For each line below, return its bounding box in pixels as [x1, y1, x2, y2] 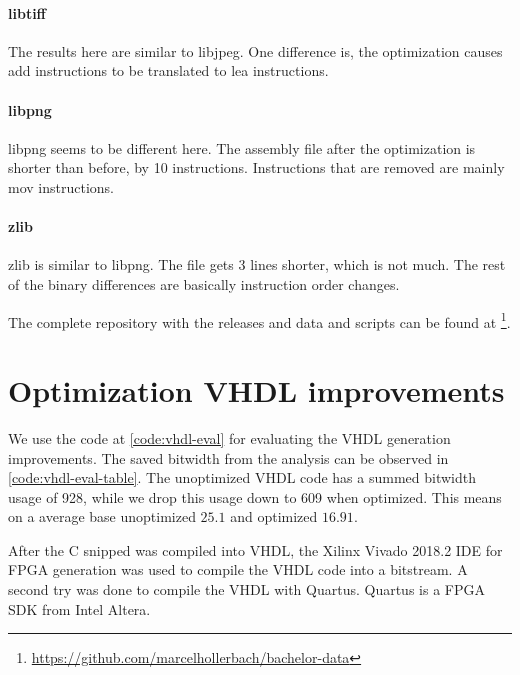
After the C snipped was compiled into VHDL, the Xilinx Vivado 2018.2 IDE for [8, 539, 503, 560]
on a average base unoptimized [8, 506, 196, 527]
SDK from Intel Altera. [8, 598, 151, 619]
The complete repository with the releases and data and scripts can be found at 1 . [8, 308, 511, 332]
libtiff [8, 2, 46, 23]
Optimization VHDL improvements [8, 369, 505, 410]
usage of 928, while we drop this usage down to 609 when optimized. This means [8, 486, 502, 507]
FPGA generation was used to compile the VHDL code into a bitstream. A [8, 559, 468, 580]
